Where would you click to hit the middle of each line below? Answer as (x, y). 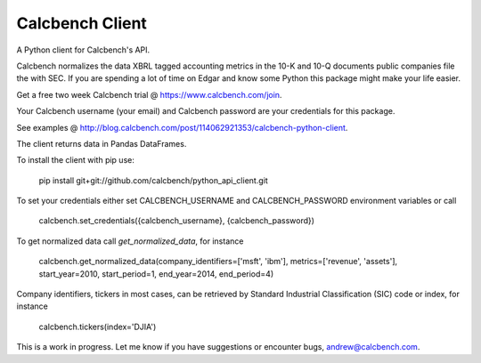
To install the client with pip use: (76, 160)
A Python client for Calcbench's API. (83, 50)
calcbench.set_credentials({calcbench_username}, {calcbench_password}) (177, 221)
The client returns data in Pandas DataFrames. (102, 143)
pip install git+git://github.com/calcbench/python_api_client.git (153, 180)
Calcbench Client (82, 23)
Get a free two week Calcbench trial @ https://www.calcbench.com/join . (149, 94)
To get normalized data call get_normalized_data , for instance (130, 241)
